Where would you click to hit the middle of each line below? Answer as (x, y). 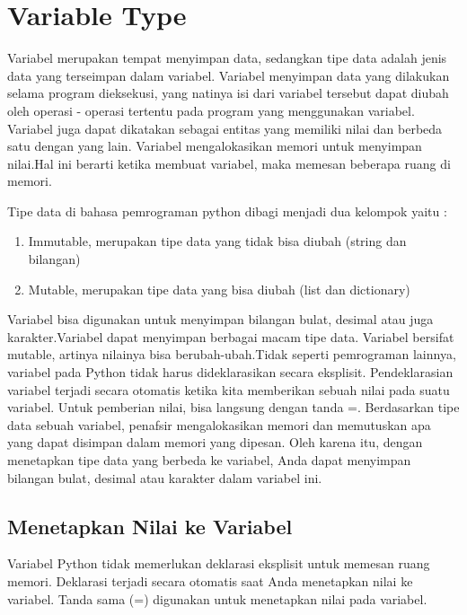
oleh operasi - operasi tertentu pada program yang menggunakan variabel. (211, 110)
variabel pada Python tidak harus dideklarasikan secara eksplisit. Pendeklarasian (230, 372)
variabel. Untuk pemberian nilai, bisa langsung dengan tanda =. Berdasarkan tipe (233, 407)
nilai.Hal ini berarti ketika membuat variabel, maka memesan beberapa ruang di (229, 163)
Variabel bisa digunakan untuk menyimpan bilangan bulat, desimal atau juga (220, 319)
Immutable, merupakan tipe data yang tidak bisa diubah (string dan (217, 241)
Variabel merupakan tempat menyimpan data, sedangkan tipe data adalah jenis (227, 58)
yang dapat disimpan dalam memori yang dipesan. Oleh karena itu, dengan (215, 442)
